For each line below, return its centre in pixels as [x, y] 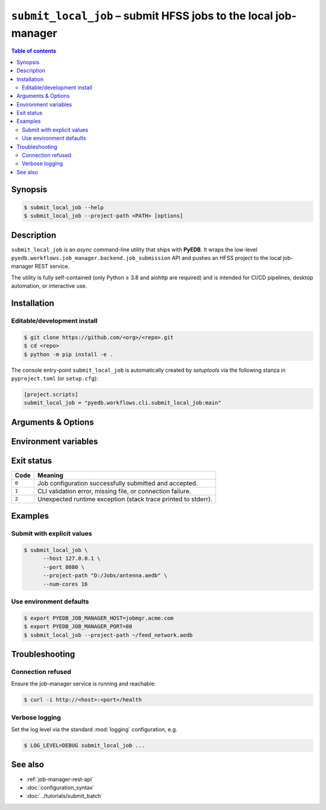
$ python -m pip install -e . [69, 354]
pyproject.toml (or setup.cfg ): [55, 378]
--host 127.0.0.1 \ [72, 559]
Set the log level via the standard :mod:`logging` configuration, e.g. [94, 730]
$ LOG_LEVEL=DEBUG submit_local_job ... [84, 746]
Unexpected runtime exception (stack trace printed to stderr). [125, 499]
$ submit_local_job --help [64, 207]
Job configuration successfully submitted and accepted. [117, 483]
